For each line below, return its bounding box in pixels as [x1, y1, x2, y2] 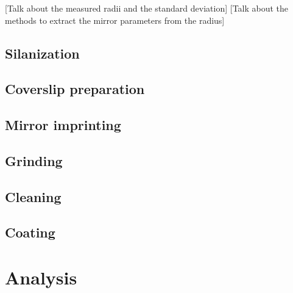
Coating [5, 223, 55, 242]
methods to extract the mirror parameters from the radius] [5, 13, 225, 26]
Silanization [5, 43, 80, 62]
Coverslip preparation [5, 79, 145, 98]
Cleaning [5, 187, 62, 206]
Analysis [5, 265, 77, 290]
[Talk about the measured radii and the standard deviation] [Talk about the [5, 2, 289, 14]
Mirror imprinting [5, 115, 121, 134]
